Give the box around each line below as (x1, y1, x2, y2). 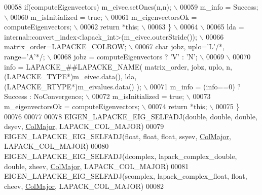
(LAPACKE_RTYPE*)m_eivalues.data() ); (4, 81, 141, 91)
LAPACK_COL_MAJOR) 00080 (4, 141, 109, 151)
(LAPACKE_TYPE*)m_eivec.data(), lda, (4, 71, 137, 82)
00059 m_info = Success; (180, 2, 258, 12)
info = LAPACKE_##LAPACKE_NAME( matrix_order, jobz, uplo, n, (4, 61, 232, 72)
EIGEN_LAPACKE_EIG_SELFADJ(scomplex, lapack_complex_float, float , (4, 171, 247, 181)
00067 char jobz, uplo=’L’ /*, (135, 41, 224, 52)
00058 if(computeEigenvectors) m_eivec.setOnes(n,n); (4, 2, 171, 12)
